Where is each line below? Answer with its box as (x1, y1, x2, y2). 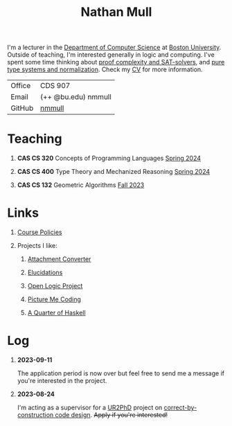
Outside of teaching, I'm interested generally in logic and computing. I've (7, 51, 215, 59)
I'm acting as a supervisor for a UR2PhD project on (17, 403, 163, 411)
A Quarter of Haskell (27, 309, 86, 317)
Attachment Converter (27, 255, 91, 263)
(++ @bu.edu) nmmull (40, 92, 112, 102)
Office (10, 81, 31, 91)
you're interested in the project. (17, 377, 107, 384)
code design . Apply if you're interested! (55, 411, 168, 419)
